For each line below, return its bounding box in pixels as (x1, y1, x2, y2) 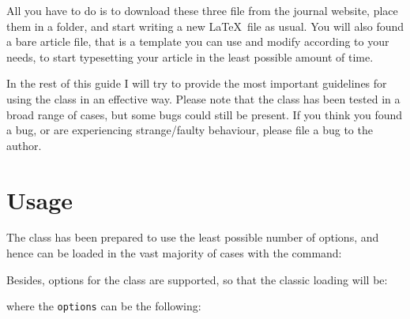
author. (6, 137, 42, 153)
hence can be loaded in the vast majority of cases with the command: (6, 245, 342, 261)
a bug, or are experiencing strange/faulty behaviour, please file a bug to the (6, 122, 373, 138)
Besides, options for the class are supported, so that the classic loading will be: (6, 271, 388, 287)
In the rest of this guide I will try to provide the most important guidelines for (6, 75, 387, 92)
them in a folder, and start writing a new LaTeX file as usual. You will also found (6, 17, 404, 34)
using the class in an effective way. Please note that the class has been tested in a (6, 90, 401, 107)
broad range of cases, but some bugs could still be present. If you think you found (6, 106, 403, 122)
